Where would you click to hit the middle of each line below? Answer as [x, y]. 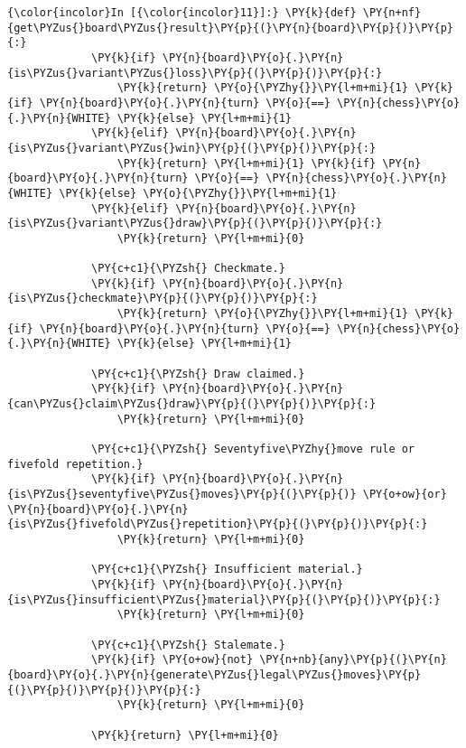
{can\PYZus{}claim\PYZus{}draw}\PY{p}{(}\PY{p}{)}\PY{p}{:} [192, 404]
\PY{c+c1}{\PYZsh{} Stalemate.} [188, 645]
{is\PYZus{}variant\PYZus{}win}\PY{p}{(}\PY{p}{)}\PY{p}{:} [192, 148]
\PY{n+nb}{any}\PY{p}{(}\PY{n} [353, 660]
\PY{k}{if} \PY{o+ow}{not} [172, 660]
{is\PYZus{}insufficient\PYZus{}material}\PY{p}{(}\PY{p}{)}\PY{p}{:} [224, 599]
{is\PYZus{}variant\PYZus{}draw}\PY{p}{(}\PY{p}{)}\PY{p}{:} [195, 224]
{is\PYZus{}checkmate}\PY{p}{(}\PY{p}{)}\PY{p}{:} [163, 299]
